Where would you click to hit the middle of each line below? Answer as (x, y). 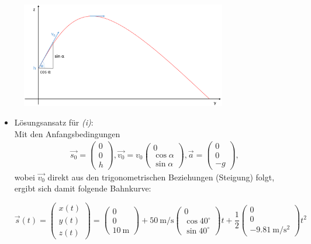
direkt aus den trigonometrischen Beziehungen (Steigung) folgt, (161, 177)
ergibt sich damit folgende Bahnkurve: (83, 188)
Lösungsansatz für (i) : (54, 122)
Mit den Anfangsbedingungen (67, 133)
